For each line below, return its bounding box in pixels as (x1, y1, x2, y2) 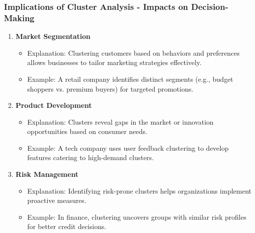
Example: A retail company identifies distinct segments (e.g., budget (27, 73, 233, 84)
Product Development (15, 100, 92, 110)
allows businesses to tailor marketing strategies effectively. (27, 57, 202, 67)
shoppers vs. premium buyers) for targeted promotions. (27, 83, 194, 94)
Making (4, 11, 35, 24)
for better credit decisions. (27, 221, 107, 232)
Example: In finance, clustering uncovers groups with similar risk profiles (27, 211, 247, 222)
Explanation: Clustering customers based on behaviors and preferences (27, 47, 240, 58)
